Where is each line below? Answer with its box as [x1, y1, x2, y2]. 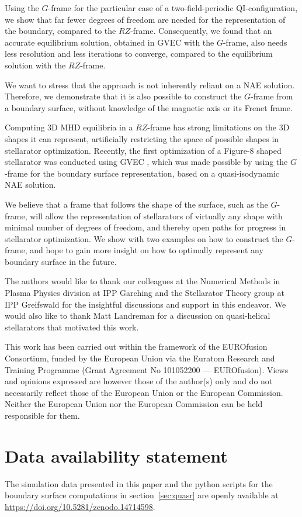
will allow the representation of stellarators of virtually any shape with [30, 209, 283, 222]
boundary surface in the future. [5, 255, 117, 267]
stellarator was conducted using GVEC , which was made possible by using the [5, 156, 288, 168]
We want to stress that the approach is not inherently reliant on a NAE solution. [5, 78, 295, 91]
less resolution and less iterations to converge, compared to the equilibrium [5, 47, 273, 60]
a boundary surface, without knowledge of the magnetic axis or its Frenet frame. [5, 101, 293, 113]
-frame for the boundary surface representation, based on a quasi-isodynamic [5, 167, 280, 179]
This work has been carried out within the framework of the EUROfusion [5, 340, 268, 353]
